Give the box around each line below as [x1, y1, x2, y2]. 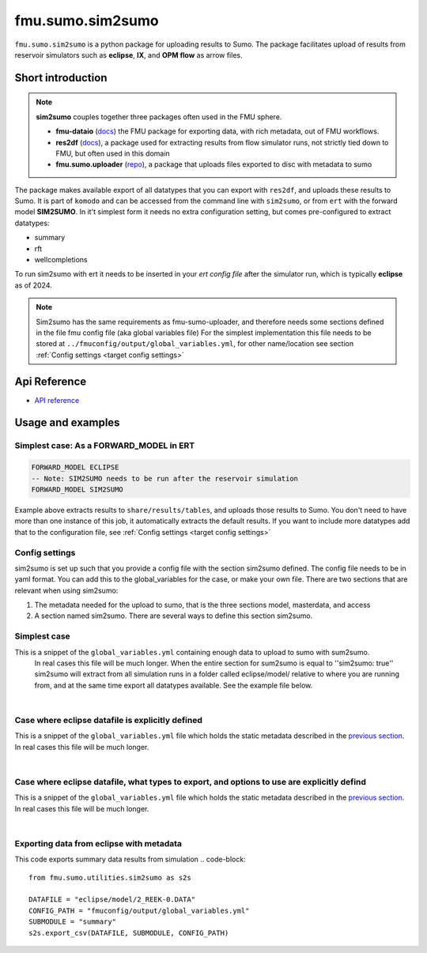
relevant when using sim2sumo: [14, 586, 119, 595]
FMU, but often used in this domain [55, 149, 170, 158]
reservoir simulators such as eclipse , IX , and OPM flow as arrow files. [14, 50, 243, 59]
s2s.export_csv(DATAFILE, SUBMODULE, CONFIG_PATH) [28, 929, 229, 937]
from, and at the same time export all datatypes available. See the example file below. [34, 680, 313, 690]
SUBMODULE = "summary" [28, 917, 117, 926]
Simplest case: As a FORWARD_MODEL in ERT [14, 440, 195, 451]
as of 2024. [14, 281, 52, 290]
